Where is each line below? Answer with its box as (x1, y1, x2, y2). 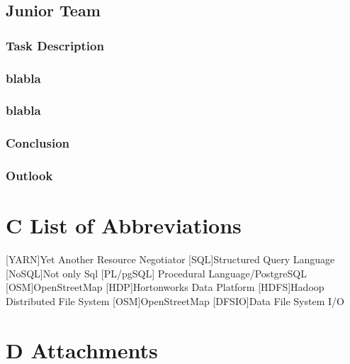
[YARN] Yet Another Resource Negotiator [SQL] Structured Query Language (6, 252, 335, 267)
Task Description (6, 36, 104, 54)
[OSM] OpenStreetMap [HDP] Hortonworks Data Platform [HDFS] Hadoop (6, 280, 324, 294)
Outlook (6, 167, 53, 184)
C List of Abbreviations (6, 211, 242, 240)
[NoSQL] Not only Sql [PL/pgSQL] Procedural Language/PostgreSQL (6, 265, 307, 280)
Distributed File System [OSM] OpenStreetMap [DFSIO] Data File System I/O (6, 293, 344, 308)
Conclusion (6, 134, 69, 152)
